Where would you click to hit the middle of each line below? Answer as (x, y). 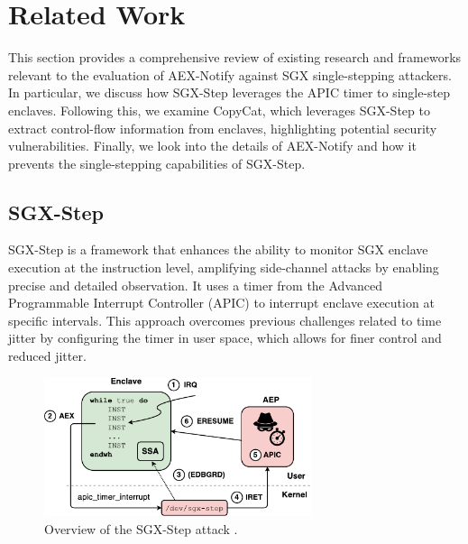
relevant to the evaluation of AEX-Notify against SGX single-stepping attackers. (230, 74)
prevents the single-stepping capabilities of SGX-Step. (157, 163)
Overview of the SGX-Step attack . (141, 528)
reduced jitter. (47, 356)
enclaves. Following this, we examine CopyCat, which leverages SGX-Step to (219, 110)
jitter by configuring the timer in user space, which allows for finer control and (225, 338)
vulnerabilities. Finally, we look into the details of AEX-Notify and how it (212, 146)
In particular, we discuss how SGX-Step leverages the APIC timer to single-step (229, 92)
